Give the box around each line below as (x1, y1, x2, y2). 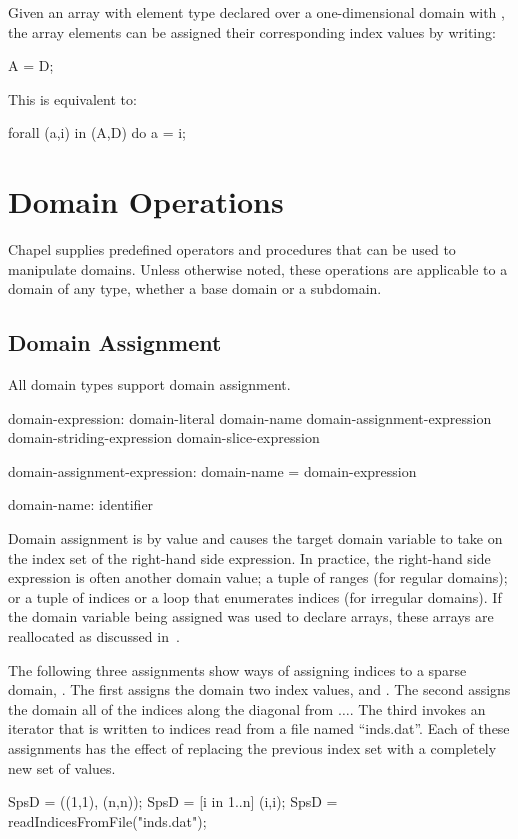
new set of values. (8, 757, 116, 778)
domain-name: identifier (8, 494, 154, 515)
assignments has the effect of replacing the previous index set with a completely (8, 737, 497, 758)
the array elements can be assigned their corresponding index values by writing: (8, 21, 496, 42)
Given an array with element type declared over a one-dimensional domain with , (8, 2, 505, 22)
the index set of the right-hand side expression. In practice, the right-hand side (8, 547, 491, 568)
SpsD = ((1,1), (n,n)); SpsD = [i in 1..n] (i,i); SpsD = (8, 791, 338, 812)
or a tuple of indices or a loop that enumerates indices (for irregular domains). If (8, 586, 502, 607)
